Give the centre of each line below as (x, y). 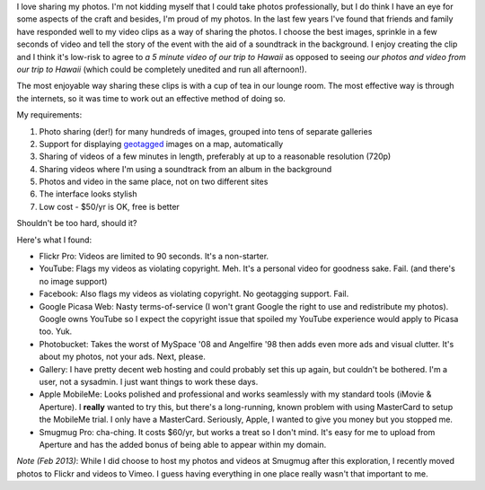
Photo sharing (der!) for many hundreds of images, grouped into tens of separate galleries (206, 131)
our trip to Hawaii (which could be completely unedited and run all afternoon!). (162, 69)
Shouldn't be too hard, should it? (77, 223)
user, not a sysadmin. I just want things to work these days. (149, 381)
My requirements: (49, 115)
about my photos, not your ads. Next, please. (122, 357)
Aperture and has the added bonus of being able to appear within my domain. (183, 444)
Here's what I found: (54, 240)
